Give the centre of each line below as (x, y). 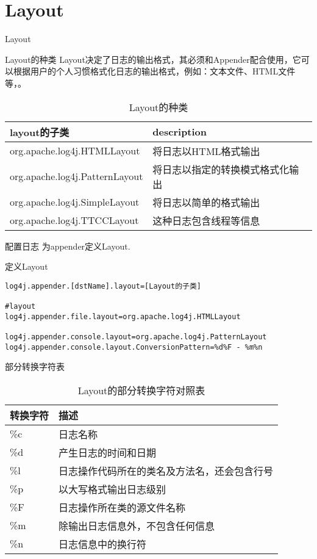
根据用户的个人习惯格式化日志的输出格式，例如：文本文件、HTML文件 (154, 71)
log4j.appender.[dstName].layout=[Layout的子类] (103, 286)
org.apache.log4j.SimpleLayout (75, 202)
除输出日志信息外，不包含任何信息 (137, 525)
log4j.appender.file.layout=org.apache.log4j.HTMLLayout (123, 316)
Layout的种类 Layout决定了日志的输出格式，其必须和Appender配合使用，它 (153, 59)
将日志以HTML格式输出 (206, 151)
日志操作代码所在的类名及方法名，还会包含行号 (166, 471)
